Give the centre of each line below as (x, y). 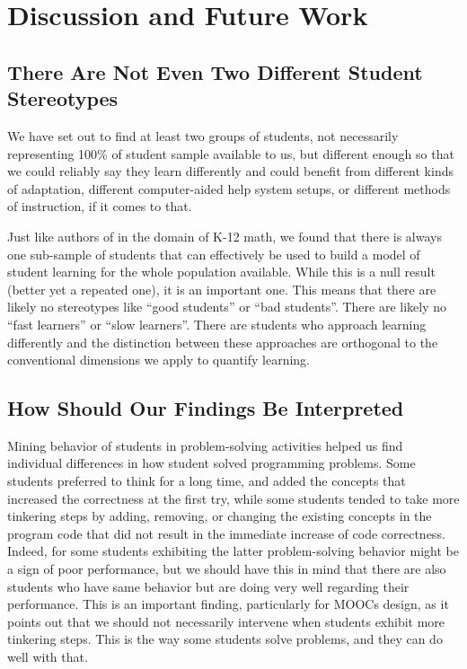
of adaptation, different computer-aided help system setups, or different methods (229, 188)
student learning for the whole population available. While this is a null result (221, 272)
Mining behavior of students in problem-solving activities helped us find (205, 445)
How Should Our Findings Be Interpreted (206, 408)
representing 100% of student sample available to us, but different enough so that (231, 153)
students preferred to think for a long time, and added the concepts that (207, 481)
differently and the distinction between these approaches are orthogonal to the (223, 342)
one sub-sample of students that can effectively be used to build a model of (214, 254)
